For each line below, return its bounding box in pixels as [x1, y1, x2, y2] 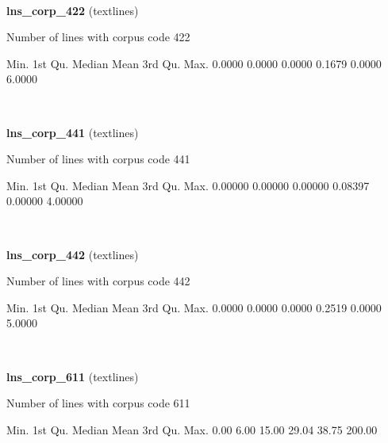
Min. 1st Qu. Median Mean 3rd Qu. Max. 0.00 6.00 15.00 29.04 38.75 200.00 [6, 421, 378, 437]
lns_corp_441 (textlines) [6, 124, 139, 140]
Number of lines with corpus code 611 [6, 395, 190, 411]
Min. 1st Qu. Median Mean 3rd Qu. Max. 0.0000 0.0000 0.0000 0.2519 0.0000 [6, 299, 382, 315]
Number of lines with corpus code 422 [6, 29, 190, 45]
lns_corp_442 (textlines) [6, 246, 139, 262]
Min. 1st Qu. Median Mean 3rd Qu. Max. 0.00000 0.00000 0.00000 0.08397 [6, 177, 370, 193]
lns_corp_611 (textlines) [6, 368, 139, 384]
